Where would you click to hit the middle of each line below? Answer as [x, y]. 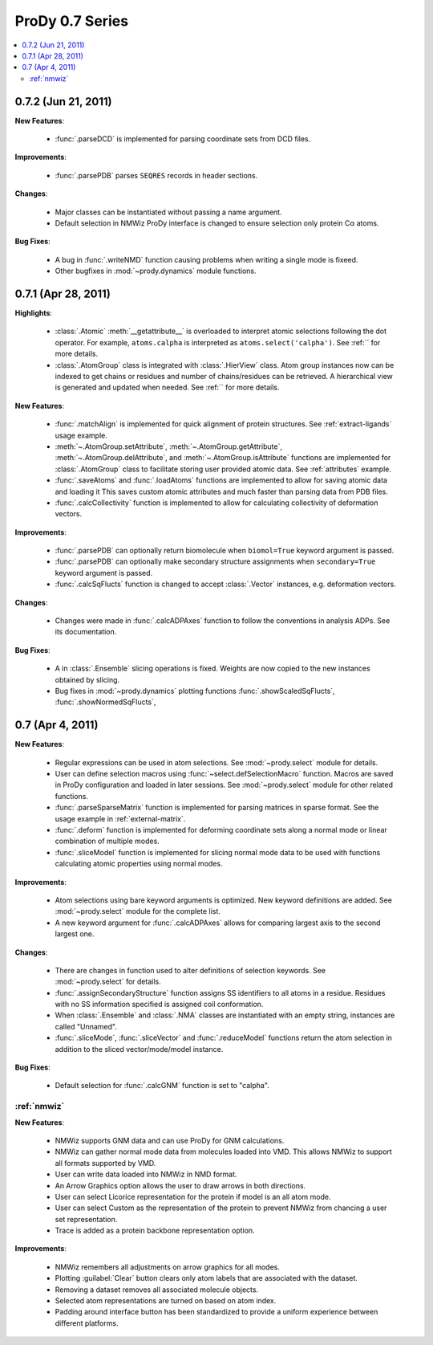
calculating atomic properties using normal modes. [139, 864]
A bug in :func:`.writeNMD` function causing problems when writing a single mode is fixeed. [206, 259]
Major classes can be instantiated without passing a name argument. [168, 212]
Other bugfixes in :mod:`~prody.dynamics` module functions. [156, 271]
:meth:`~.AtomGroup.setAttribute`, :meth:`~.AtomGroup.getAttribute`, [168, 446]
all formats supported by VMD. [105, 1163]
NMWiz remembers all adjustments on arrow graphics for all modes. [167, 1267]
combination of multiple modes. [107, 841]
